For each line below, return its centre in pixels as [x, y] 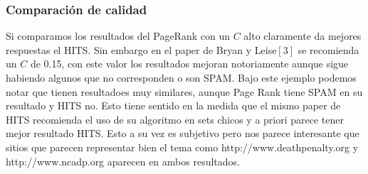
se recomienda [328, 49]
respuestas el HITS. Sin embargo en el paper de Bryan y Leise [141, 49]
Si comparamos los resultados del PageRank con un [118, 36]
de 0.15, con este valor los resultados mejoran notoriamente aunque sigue [189, 64]
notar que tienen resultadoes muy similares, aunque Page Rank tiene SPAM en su [184, 91]
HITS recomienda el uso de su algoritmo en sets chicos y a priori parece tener [175, 119]
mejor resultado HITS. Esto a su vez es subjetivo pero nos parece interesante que [183, 133]
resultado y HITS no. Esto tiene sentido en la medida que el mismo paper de [173, 105]
